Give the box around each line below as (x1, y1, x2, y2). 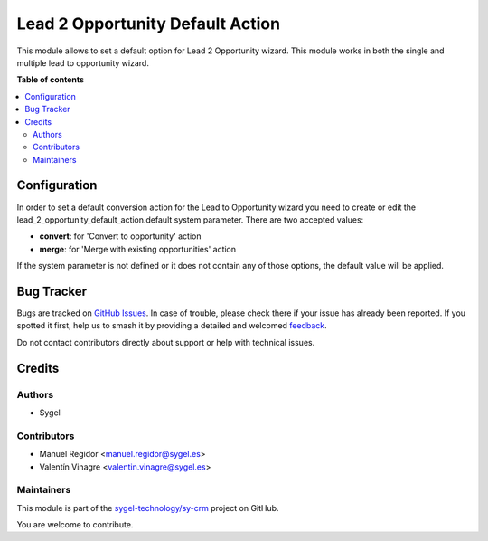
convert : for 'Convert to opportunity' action (39, 231, 202, 242)
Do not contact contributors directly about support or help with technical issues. (16, 337, 315, 347)
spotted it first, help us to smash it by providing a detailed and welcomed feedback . (16, 320, 327, 331)
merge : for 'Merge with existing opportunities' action (39, 243, 237, 254)
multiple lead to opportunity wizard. (16, 57, 149, 68)
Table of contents (16, 74, 85, 85)
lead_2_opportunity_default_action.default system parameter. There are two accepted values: (16, 214, 364, 225)
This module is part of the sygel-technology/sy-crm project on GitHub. (16, 502, 279, 513)
